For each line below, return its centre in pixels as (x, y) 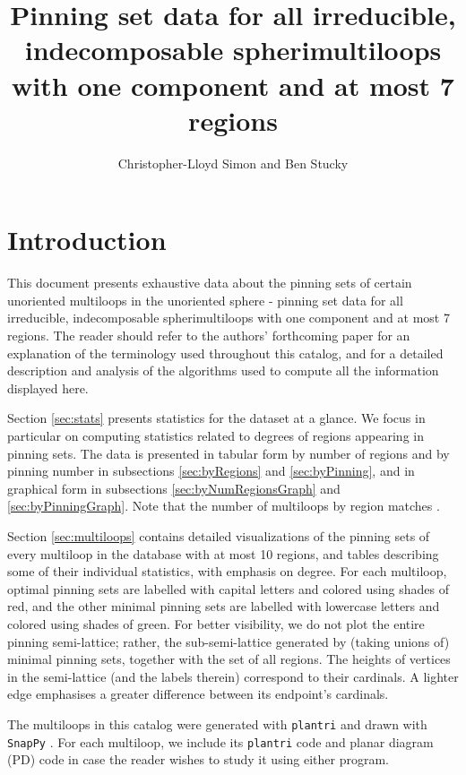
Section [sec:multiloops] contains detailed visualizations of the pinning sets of (219, 535)
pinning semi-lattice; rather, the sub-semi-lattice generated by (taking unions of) (229, 641)
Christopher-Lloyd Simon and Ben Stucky (233, 163)
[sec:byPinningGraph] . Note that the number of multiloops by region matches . (224, 506)
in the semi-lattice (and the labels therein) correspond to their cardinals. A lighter (233, 676)
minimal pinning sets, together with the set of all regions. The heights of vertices (229, 659)
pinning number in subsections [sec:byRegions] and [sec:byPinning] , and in (211, 471)
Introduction (87, 240)
